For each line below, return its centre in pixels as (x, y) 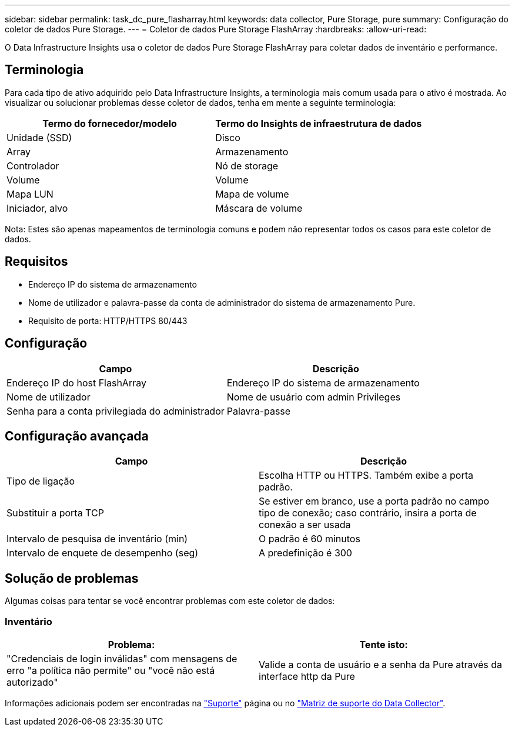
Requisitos (36, 262)
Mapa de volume (252, 194)
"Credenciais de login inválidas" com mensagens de (122, 658)
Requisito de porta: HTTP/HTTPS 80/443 (108, 321)
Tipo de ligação (41, 481)
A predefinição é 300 (305, 553)
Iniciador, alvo (37, 208)
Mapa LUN (30, 194)
